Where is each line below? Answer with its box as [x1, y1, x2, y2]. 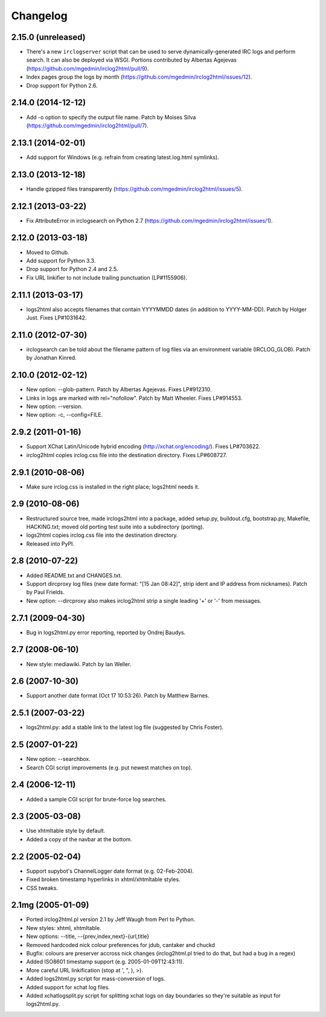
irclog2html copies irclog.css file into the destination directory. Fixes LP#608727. [26, 451, 228, 458]
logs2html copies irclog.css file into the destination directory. [26, 531, 178, 539]
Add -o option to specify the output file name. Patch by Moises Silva [26, 114, 196, 121]
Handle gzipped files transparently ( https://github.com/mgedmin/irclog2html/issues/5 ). [26, 185, 243, 193]
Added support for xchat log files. [26, 983, 110, 990]
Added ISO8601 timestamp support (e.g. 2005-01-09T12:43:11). [26, 958, 184, 966]
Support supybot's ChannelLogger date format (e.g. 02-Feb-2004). [26, 867, 194, 874]
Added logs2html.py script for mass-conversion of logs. [26, 975, 165, 983]
